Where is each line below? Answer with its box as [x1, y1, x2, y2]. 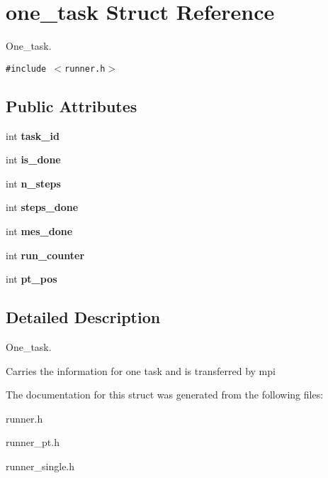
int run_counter [6, 247, 85, 262]
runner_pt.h [6, 435, 60, 450]
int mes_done [6, 223, 73, 238]
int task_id [6, 128, 60, 143]
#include [6, 63, 47, 74]
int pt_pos [6, 271, 57, 286]
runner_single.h [6, 458, 75, 473]
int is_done [6, 152, 61, 167]
